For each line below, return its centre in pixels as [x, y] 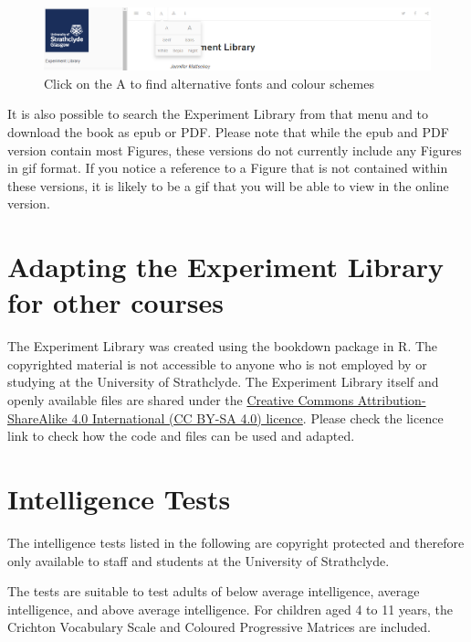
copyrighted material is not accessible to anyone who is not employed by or [217, 364]
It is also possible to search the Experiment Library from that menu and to [218, 114]
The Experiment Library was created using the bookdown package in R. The [223, 346]
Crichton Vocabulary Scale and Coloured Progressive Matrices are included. [219, 627]
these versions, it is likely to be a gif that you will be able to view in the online [228, 185]
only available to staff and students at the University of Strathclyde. [199, 560]
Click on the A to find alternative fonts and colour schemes [209, 83]
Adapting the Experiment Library [226, 267]
